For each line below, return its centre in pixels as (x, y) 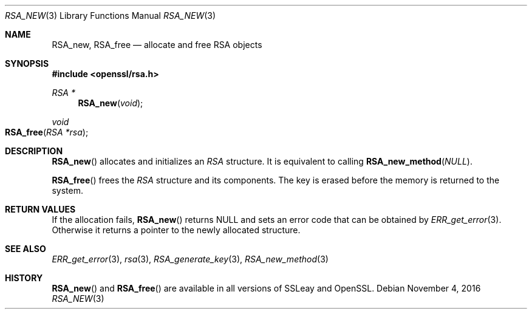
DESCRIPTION (34, 151)
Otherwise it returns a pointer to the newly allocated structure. (176, 230)
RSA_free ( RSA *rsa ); (47, 132)
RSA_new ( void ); (111, 103)
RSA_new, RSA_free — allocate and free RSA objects (157, 45)
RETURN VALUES (40, 209)
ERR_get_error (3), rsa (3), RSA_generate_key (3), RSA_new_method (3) (190, 259)
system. (67, 190)
